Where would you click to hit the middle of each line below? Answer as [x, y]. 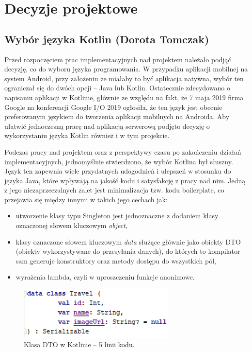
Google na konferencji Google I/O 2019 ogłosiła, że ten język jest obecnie [113, 107]
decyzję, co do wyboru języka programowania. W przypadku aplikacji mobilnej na [126, 69]
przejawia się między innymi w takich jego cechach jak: [86, 199]
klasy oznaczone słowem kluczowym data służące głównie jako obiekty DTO [128, 241]
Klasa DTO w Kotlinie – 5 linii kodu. [79, 344]
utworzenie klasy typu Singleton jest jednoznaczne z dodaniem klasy [117, 216]
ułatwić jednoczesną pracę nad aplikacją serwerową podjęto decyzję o [107, 126]
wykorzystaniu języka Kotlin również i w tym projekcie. [87, 135]
